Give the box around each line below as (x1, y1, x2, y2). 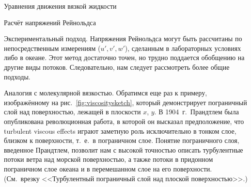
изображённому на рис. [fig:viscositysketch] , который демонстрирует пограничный (4, 97, 247, 107)
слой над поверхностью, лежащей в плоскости (4, 107, 141, 117)
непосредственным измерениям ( (4, 43, 101, 53)
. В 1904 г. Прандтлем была (154, 107, 239, 117)
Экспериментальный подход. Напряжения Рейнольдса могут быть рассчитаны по (4, 33, 242, 44)
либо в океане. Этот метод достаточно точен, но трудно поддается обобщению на (4, 52, 245, 62)
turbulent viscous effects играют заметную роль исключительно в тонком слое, (4, 125, 236, 136)
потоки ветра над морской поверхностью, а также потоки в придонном (4, 154, 213, 164)
